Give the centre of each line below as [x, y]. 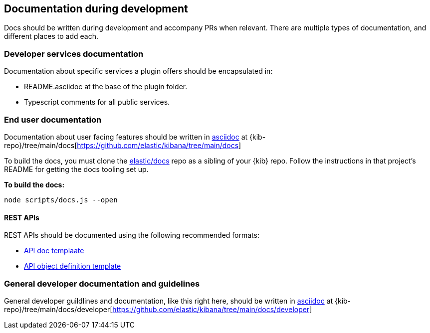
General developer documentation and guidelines [102, 283]
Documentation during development [96, 9]
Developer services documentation [74, 54]
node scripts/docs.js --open [61, 200]
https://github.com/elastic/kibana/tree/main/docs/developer [211, 309]
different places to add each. [51, 36]
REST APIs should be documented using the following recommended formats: [132, 235]
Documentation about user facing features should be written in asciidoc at [126, 137]
